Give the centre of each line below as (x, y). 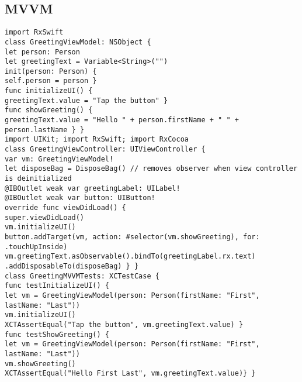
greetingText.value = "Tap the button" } (86, 100)
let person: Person (42, 52)
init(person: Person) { (51, 71)
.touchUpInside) (36, 247)
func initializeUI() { (49, 91)
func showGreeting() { (49, 110)
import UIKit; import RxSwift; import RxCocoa (97, 140)
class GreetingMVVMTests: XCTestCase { (82, 276)
